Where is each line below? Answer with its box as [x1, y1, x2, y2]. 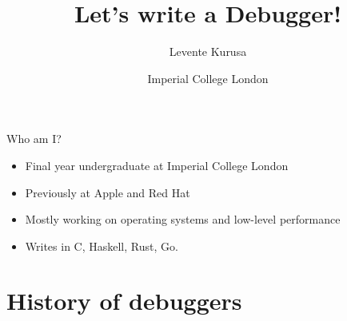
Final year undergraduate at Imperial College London [25, 157, 289, 173]
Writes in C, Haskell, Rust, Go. [25, 237, 178, 254]
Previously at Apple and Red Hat [25, 184, 190, 200]
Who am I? [6, 130, 62, 147]
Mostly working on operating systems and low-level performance [25, 211, 341, 228]
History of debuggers [6, 284, 242, 317]
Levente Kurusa [169, 43, 247, 60]
